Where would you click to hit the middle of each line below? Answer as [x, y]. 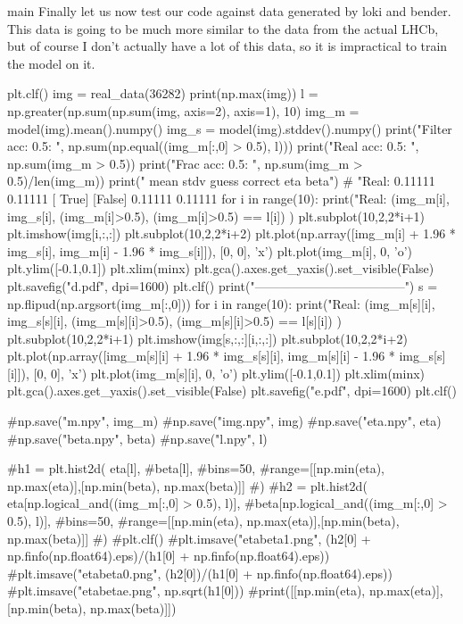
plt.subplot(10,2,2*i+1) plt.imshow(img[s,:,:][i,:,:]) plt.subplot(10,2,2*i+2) [207, 338]
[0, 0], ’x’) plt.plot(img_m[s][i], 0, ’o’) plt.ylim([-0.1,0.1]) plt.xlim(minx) [229, 373]
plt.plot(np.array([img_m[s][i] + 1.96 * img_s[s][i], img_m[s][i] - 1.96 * [201, 356]
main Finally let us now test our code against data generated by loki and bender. [229, 11]
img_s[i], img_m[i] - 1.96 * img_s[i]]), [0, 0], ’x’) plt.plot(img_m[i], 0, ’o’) [210, 250]
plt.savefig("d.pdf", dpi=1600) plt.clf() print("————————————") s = [223, 285]
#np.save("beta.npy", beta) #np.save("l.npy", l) [137, 438]
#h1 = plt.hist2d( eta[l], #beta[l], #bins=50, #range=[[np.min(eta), [196, 468]
